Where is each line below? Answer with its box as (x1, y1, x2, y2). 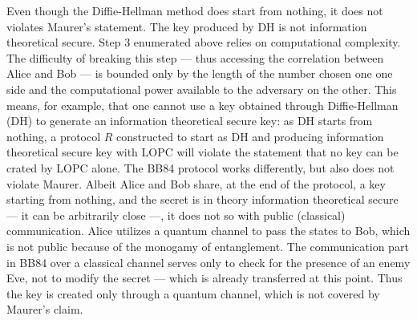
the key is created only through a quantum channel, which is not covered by (6, 285, 380, 302)
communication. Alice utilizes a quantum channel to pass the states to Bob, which (6, 222, 411, 239)
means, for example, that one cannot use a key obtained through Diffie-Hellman (6, 96, 399, 113)
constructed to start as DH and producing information (116, 128, 384, 144)
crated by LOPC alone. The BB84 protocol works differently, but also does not (6, 159, 395, 176)
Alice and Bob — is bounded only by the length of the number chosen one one (6, 65, 393, 82)
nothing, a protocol (6, 128, 101, 144)
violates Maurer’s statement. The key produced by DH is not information (6, 18, 367, 34)
